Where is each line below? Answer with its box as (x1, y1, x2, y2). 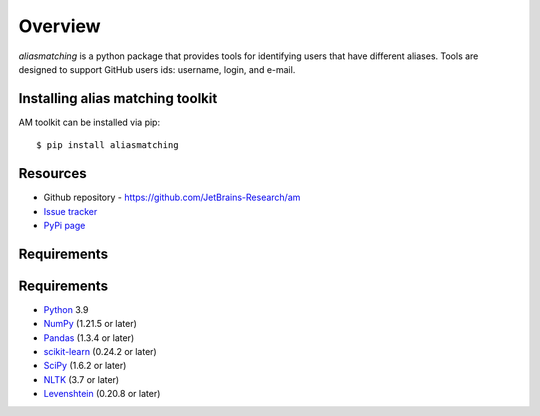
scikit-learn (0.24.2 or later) (43, 346, 157, 358)
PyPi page (43, 219, 86, 231)
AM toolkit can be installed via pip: (18, 116, 160, 128)
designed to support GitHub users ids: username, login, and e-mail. (18, 63, 296, 75)
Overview (18, 15, 101, 37)
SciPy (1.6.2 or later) (43, 360, 127, 372)
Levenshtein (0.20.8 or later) (43, 388, 161, 400)
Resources (18, 165, 87, 182)
